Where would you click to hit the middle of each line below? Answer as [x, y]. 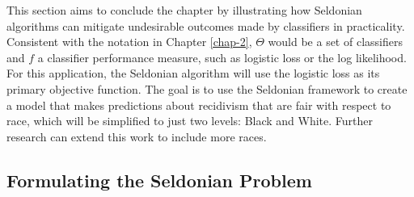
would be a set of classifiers [335, 42]
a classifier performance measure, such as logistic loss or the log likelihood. [222, 57]
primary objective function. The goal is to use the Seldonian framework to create [207, 88]
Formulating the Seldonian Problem [159, 180]
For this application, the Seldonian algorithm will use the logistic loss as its [193, 73]
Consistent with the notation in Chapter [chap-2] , [129, 42]
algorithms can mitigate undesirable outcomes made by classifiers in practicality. [206, 25]
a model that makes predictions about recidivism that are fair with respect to [199, 105]
